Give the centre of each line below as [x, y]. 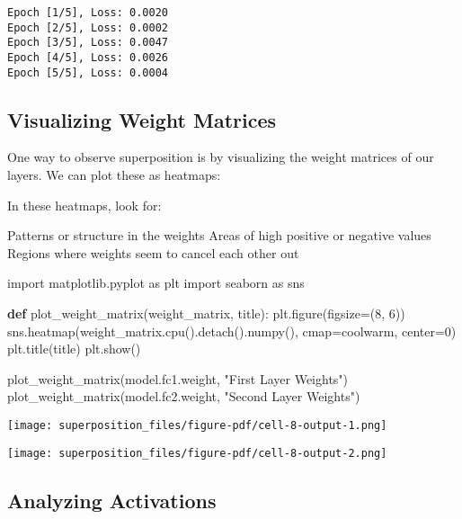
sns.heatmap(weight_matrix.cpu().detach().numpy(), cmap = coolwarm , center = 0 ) [232, 331]
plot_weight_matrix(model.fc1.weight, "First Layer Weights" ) [178, 378]
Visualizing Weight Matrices [142, 119]
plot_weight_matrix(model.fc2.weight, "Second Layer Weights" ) [184, 396]
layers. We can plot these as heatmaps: [114, 175]
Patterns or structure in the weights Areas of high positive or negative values [219, 235]
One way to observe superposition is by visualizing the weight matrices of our [221, 157]
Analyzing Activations [112, 500]
